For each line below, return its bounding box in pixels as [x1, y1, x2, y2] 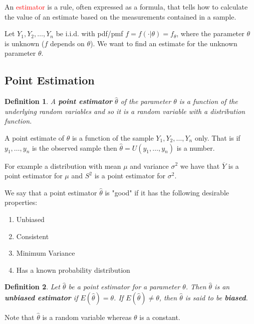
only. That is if [194, 132, 240, 143]
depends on [50, 38, 85, 48]
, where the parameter [176, 28, 244, 39]
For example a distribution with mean [5, 160, 121, 171]
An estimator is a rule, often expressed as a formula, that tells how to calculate [5, 2, 248, 12]
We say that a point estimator [5, 187, 97, 197]
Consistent [16, 231, 49, 241]
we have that [180, 160, 220, 171]
